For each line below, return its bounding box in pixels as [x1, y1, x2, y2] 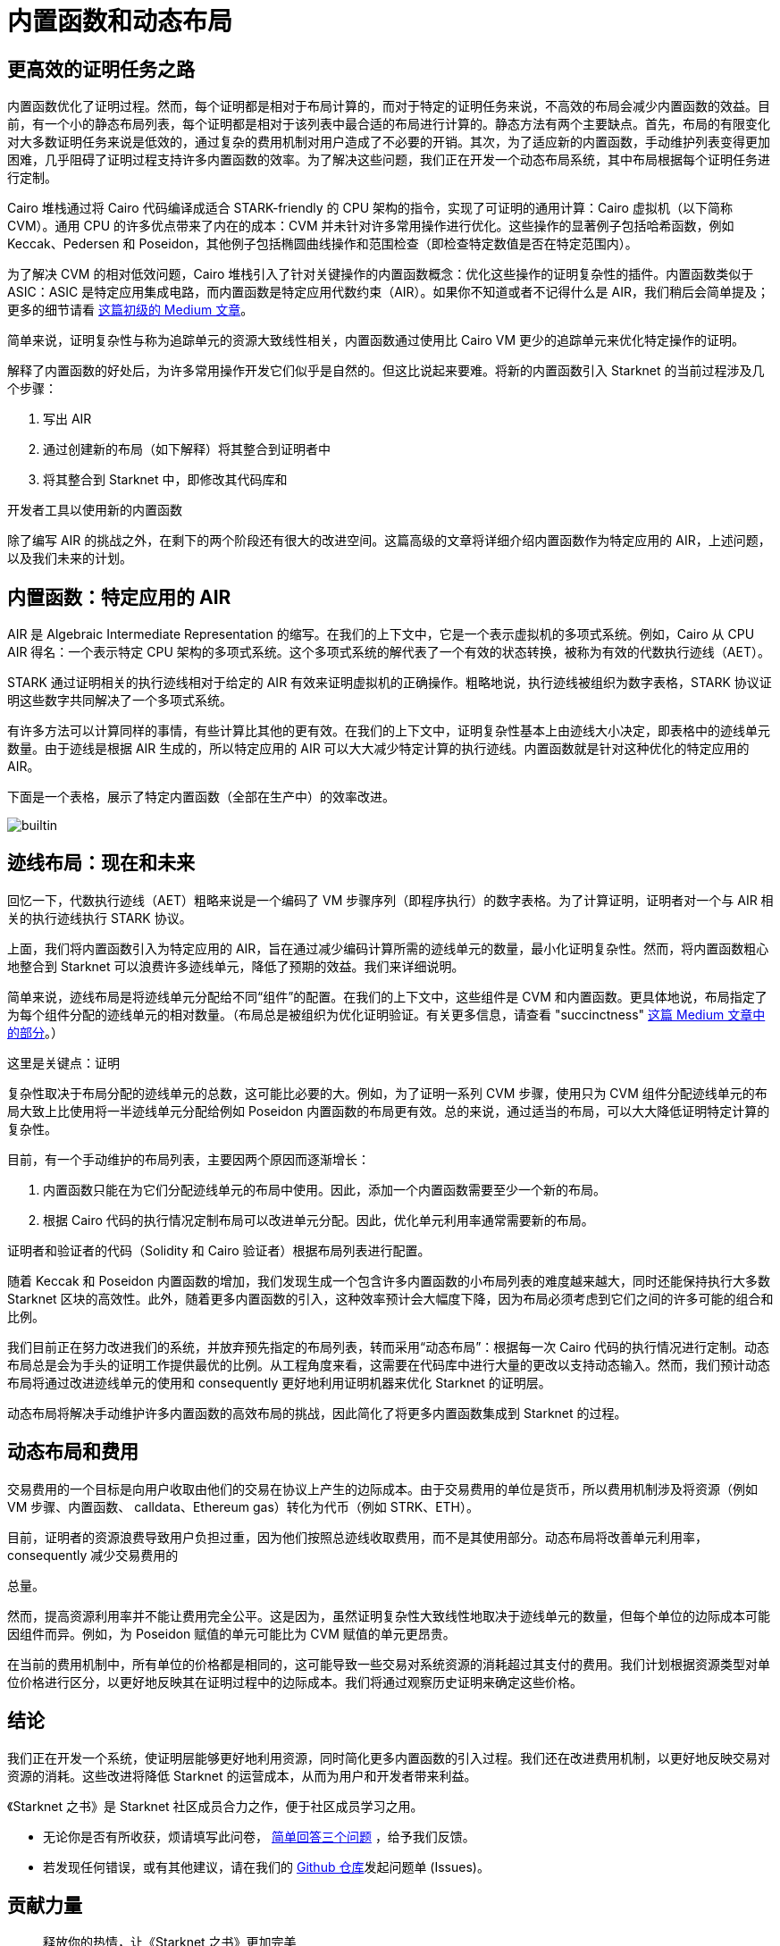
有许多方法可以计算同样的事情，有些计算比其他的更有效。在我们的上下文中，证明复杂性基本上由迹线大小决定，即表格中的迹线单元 [7, 723, 770, 739]
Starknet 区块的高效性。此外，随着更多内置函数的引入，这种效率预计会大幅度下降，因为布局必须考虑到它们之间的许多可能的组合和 [7, 1290, 774, 1306]
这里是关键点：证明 [7, 1054, 120, 1070]
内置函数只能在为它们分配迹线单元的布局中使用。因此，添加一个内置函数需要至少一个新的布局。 [43, 1181, 606, 1197]
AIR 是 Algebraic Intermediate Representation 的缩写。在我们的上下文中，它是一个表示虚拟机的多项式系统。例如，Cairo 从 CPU [7, 626, 755, 642]
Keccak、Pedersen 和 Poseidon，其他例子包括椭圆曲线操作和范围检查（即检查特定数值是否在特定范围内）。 [7, 236, 638, 252]
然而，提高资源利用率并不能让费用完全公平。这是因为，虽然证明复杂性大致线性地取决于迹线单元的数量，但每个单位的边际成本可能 [7, 1607, 770, 1623]
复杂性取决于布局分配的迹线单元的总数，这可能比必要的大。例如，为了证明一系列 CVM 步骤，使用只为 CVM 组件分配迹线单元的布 [7, 1085, 767, 1101]
